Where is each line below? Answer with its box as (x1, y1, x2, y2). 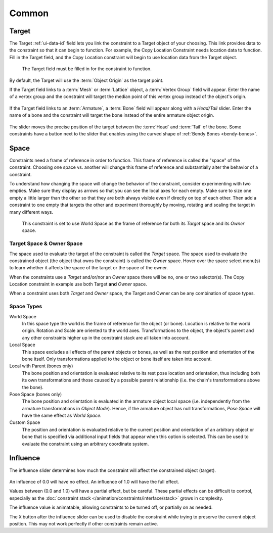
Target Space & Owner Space (9, 240, 83, 247)
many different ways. (9, 209, 53, 215)
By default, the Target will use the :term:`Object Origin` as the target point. (9, 77, 164, 83)
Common (9, 8, 49, 19)
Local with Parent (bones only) (9, 363, 73, 369)
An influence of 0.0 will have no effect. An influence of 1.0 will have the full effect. (9, 478, 179, 484)
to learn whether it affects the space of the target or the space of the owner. (9, 265, 168, 271)
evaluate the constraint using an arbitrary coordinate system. (22, 441, 149, 447)
